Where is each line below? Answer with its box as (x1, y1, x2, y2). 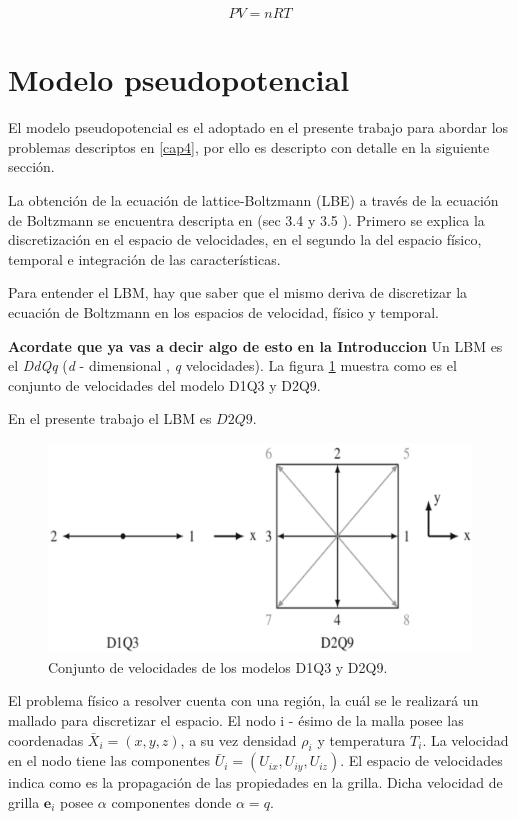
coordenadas (8, 729, 84, 750)
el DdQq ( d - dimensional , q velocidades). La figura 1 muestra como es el (8, 355, 457, 376)
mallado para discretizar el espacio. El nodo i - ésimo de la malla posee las (8, 710, 464, 730)
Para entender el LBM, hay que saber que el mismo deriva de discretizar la (8, 282, 468, 303)
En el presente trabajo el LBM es (8, 408, 212, 429)
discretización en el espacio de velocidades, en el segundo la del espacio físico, (8, 229, 482, 250)
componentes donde (111, 791, 232, 812)
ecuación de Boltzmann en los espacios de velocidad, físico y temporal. (8, 301, 440, 322)
